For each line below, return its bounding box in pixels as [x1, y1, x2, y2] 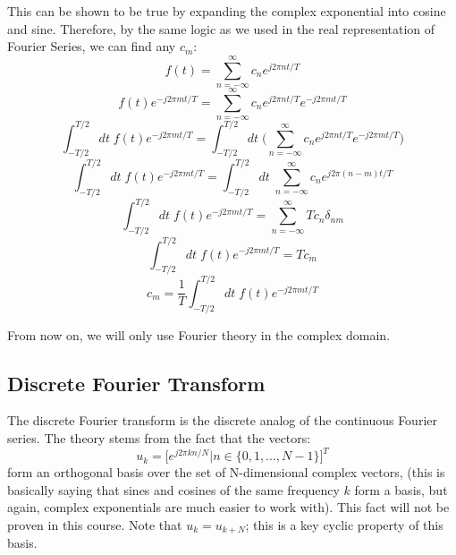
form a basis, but [354, 480, 448, 499]
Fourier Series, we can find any [7, 37, 176, 55]
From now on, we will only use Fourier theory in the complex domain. [7, 325, 391, 344]
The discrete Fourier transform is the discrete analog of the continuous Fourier [7, 411, 437, 430]
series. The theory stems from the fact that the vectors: [7, 429, 311, 448]
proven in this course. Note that [7, 515, 182, 534]
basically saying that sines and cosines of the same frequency [7, 480, 340, 499]
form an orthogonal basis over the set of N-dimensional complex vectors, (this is [7, 463, 445, 482]
